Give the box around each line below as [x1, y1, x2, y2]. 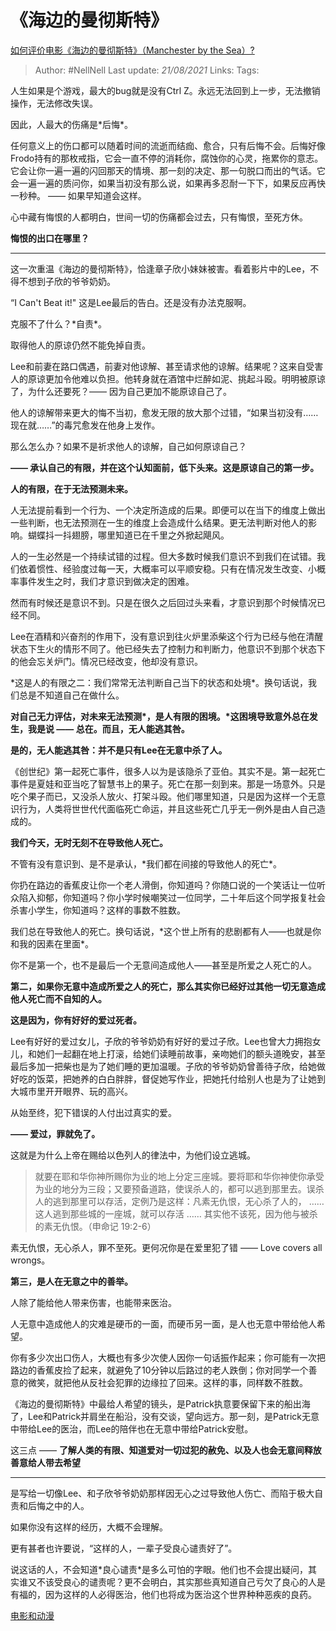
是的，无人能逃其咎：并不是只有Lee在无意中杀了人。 [10, 744, 228, 756]
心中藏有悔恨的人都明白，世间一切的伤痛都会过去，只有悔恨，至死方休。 [10, 211, 308, 223]
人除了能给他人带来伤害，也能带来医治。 [10, 1296, 177, 1308]
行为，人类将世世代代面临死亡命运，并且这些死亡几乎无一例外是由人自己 [18, 802, 317, 815]
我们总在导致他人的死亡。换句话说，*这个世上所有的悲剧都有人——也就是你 [10, 925, 322, 937]
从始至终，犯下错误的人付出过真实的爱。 [10, 1106, 177, 1118]
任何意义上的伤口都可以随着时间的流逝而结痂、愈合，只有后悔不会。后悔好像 [10, 139, 326, 151]
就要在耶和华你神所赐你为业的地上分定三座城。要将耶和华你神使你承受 [34, 1170, 325, 1182]
